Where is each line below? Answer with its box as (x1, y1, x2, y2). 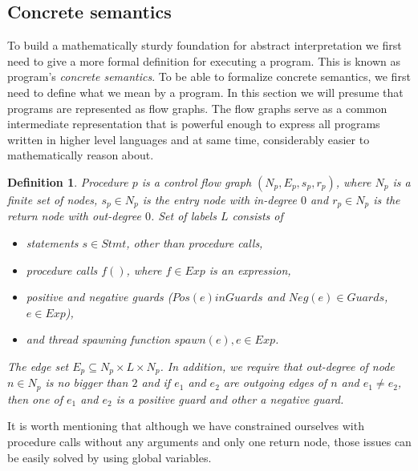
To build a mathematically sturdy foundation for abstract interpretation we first (7, 37, 402, 54)
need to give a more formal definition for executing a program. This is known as (7, 52, 401, 69)
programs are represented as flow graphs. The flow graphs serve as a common (7, 99, 388, 116)
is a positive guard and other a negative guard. (116, 390, 344, 407)
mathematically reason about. (7, 147, 154, 163)
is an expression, (209, 261, 291, 278)
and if (141, 374, 171, 391)
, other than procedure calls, (126, 235, 263, 251)
